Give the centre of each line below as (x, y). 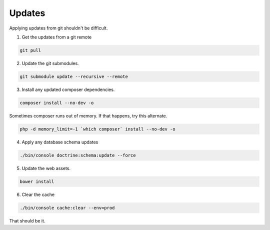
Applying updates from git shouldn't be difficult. (58, 28)
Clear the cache (38, 194)
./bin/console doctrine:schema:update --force (78, 155)
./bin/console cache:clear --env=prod (67, 208)
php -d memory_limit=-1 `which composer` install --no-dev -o (97, 129)
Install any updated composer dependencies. (68, 89)
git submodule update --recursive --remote (74, 76)
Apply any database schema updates (60, 142)
